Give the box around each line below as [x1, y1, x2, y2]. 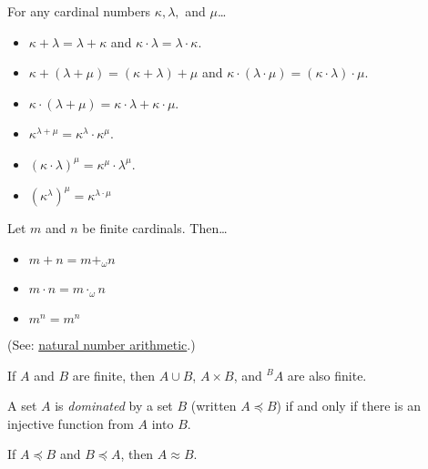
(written [190, 396, 237, 415]
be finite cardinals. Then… [82, 219, 228, 238]
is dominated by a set [55, 396, 173, 415]
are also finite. [287, 365, 367, 384]
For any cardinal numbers [7, 2, 151, 20]
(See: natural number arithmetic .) [7, 334, 196, 353]
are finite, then [72, 365, 155, 384]
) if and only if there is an [276, 396, 421, 415]
